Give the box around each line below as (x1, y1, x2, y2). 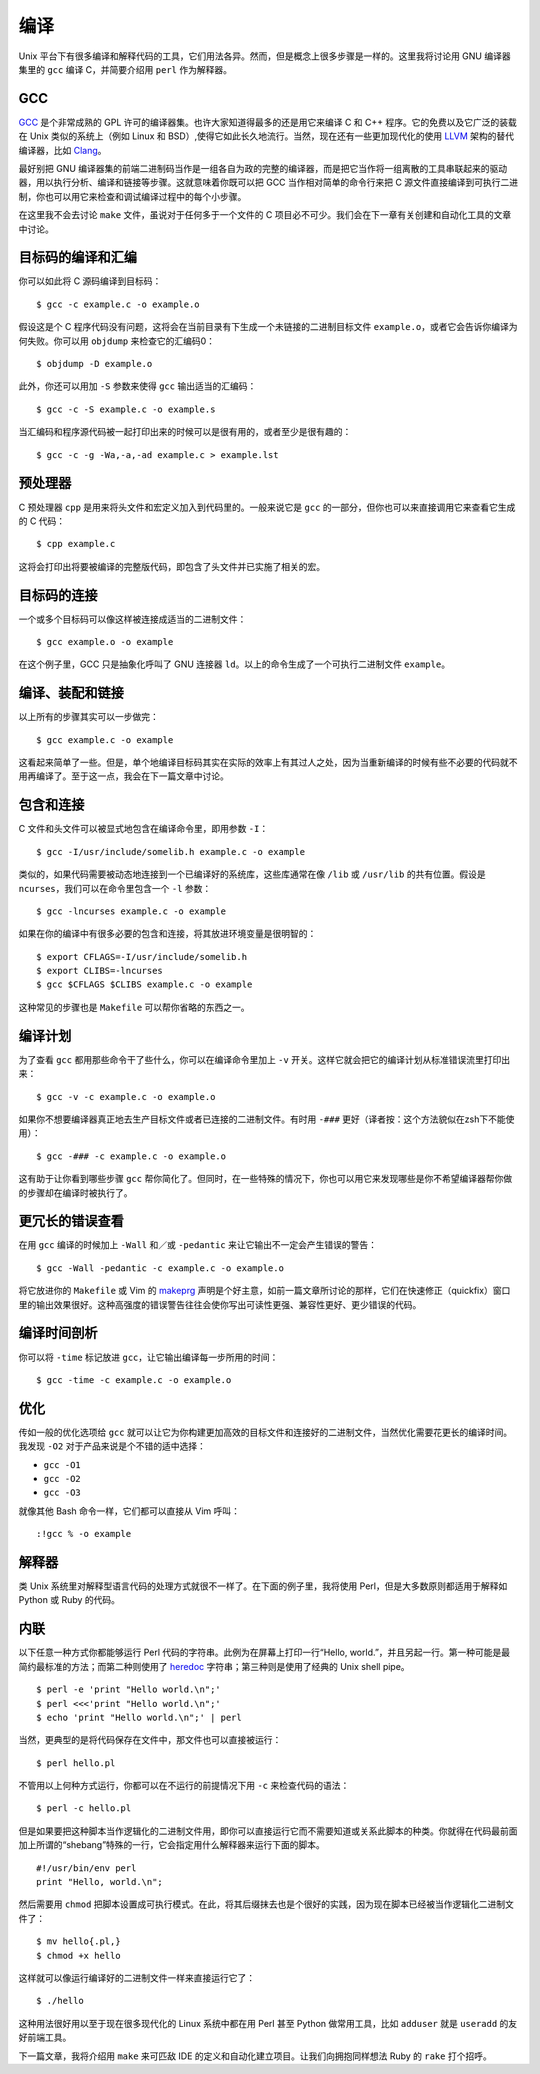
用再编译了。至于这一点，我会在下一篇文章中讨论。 (18, 770, 229, 782)
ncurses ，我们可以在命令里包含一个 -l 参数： (18, 882, 212, 894)
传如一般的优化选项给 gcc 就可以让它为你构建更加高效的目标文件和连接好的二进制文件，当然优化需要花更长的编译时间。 (18, 1426, 513, 1438)
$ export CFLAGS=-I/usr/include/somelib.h (36, 951, 248, 962)
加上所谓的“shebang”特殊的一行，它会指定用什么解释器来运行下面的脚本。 (18, 1839, 325, 1851)
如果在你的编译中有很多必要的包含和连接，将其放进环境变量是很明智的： (18, 928, 317, 940)
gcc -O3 (43, 1487, 82, 1499)
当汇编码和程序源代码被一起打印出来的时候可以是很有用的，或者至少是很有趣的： (18, 426, 352, 438)
